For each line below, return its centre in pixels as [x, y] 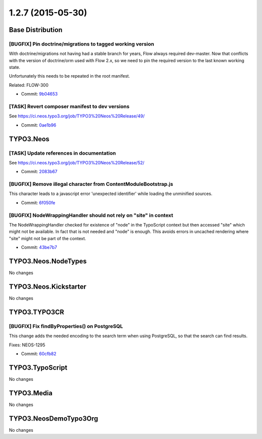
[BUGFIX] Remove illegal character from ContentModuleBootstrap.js [91, 184]
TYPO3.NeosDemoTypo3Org [54, 418]
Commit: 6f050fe [38, 203]
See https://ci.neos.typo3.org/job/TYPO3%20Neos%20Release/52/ [77, 163]
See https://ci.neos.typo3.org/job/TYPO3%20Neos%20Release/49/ [77, 116]
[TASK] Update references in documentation [62, 153]
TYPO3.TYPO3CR [36, 312]
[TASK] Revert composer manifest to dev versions [69, 107]
